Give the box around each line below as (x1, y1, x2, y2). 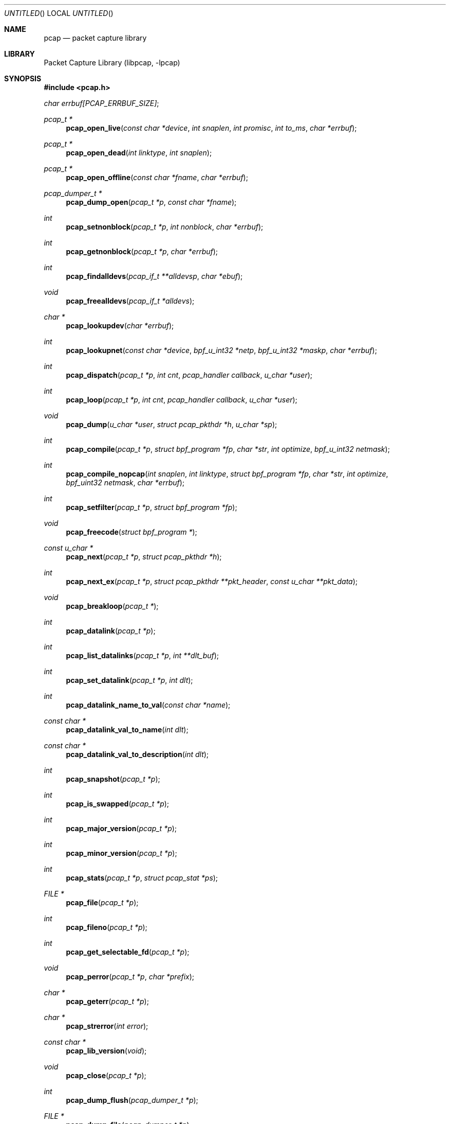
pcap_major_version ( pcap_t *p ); (66, 824, 177, 833)
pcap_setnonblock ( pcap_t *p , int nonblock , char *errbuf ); (66, 222, 264, 231)
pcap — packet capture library (44, 33, 147, 42)
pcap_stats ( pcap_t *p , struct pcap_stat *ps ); (66, 873, 218, 882)
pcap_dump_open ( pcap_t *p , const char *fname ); (66, 198, 237, 206)
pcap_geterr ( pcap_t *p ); (66, 997, 149, 1006)
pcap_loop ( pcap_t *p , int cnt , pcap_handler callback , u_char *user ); (66, 395, 297, 404)
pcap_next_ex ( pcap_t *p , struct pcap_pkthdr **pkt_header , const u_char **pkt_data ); (66, 577, 358, 586)
